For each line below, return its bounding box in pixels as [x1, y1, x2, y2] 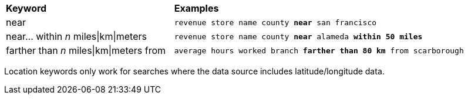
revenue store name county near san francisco [174, 18, 377, 27]
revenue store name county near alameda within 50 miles [174, 32, 423, 41]
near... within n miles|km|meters [6, 30, 147, 42]
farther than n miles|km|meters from [6, 45, 166, 56]
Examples [174, 2, 219, 14]
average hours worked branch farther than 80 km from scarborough [174, 46, 464, 55]
